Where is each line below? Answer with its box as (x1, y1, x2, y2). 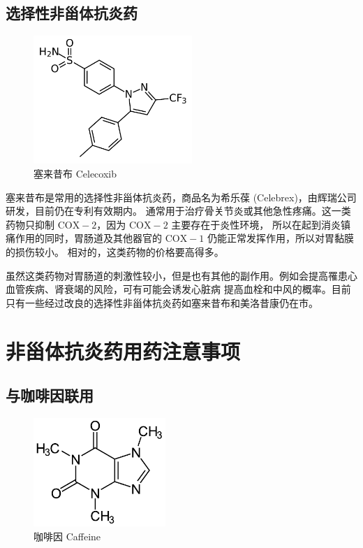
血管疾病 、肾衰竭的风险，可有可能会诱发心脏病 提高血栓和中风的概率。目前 (6, 282, 351, 296)
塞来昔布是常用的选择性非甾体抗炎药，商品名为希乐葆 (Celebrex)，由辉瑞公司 (6, 189, 357, 204)
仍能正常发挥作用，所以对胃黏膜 (207, 231, 354, 245)
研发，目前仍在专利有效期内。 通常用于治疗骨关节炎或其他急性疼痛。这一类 (6, 203, 351, 218)
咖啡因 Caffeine (34, 528, 101, 543)
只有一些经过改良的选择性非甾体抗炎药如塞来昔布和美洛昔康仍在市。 (6, 295, 318, 310)
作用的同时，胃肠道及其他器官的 (15, 231, 162, 245)
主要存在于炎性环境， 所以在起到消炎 (171, 217, 341, 231)
